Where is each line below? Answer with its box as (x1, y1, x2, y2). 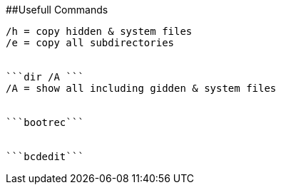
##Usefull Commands (6, 4, 108, 16)
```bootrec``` (6, 117, 84, 128)
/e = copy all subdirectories (6, 37, 175, 48)
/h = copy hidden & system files (6, 26, 193, 37)
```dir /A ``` (6, 71, 84, 83)
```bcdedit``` (6, 151, 84, 162)
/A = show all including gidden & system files (6, 83, 277, 94)
